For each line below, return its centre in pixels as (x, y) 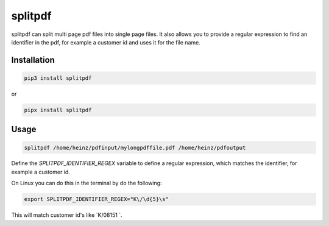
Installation (33, 60)
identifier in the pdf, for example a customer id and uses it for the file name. (106, 42)
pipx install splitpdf (58, 110)
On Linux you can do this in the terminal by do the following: (87, 183)
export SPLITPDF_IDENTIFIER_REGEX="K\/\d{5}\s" (96, 199)
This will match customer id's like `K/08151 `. (67, 215)
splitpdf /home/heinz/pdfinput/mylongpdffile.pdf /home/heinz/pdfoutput (135, 147)
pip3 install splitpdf (58, 78)
